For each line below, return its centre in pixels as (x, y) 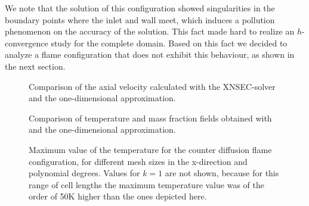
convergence (27, 43)
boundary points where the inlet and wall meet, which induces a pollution (140, 19)
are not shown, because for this (222, 173)
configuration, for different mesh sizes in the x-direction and (138, 161)
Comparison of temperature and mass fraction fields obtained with (150, 118)
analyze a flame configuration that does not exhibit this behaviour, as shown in (150, 54)
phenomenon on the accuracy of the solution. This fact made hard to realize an (150, 31)
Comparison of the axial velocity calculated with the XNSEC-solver (152, 86)
